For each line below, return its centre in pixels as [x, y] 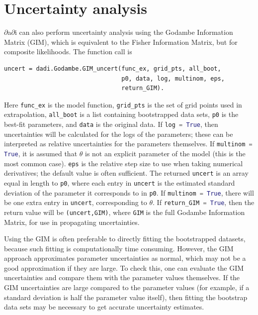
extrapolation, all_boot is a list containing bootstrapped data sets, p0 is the [121, 114]
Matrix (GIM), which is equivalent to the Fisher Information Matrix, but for [121, 42]
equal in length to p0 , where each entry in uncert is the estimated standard [120, 182]
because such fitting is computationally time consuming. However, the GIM [119, 248]
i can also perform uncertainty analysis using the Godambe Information [124, 32]
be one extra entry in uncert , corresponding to [76, 202]
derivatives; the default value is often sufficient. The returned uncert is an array [126, 173]
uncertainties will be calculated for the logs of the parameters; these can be [119, 134]
